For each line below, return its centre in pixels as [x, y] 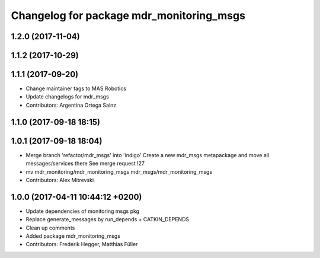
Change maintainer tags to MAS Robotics [76, 88]
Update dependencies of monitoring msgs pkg [82, 211]
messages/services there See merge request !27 [85, 164]
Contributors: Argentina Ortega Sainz [71, 105]
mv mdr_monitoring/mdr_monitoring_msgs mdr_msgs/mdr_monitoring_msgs [119, 171]
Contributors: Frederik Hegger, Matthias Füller [82, 244]
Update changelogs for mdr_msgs [67, 97]
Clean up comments [50, 228]
